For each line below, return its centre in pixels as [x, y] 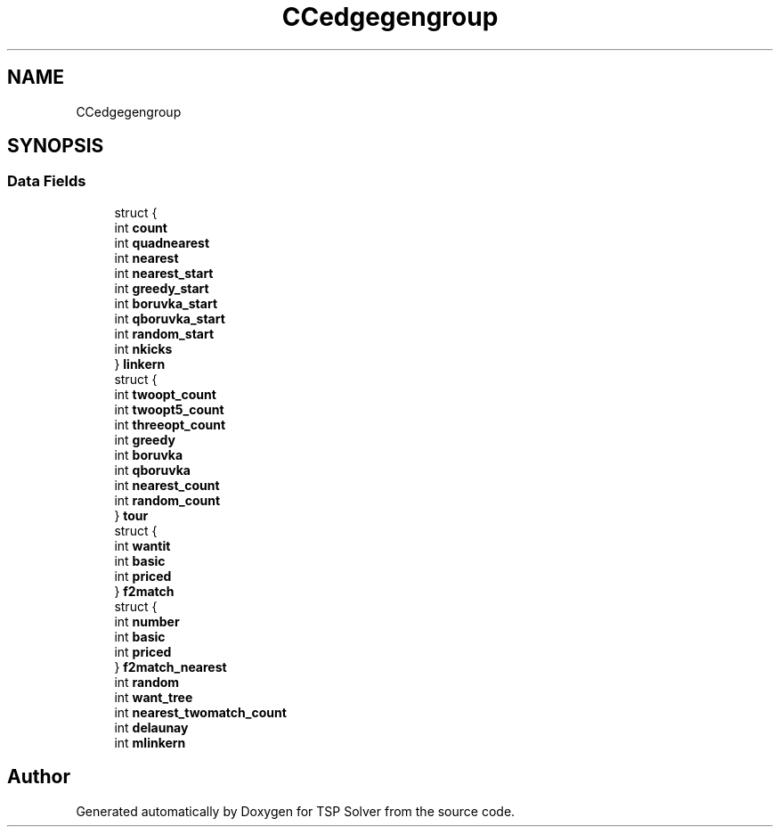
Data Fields [47, 181]
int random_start [164, 333]
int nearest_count [167, 485]
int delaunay [151, 727]
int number [147, 621]
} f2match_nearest [171, 666]
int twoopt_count [165, 394]
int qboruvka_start [170, 318]
